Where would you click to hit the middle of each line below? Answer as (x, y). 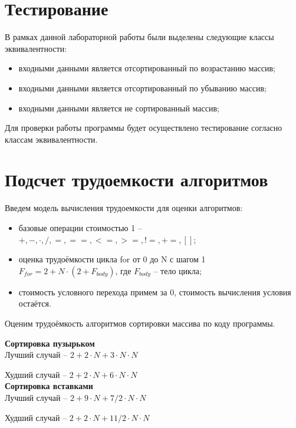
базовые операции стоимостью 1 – (80, 228)
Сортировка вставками (49, 386)
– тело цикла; (177, 270)
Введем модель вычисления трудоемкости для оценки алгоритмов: (124, 208)
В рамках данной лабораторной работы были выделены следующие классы (139, 37)
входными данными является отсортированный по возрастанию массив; (147, 68)
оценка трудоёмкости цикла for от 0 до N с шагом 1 (112, 259)
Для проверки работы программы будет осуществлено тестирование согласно (144, 128)
